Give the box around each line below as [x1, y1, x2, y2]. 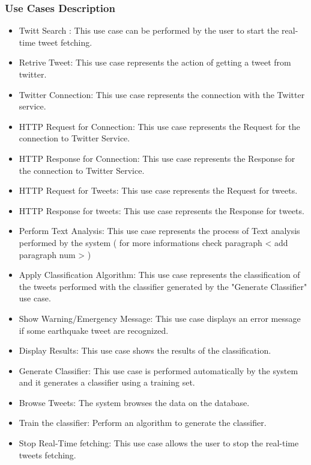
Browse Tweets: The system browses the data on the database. [19, 396, 250, 408]
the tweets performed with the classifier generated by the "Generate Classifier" [19, 280, 307, 292]
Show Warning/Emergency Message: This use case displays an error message [19, 312, 301, 324]
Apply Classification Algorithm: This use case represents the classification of [19, 268, 300, 281]
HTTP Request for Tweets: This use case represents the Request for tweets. [19, 184, 298, 197]
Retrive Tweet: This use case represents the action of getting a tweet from [19, 56, 291, 69]
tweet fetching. [38, 35, 92, 48]
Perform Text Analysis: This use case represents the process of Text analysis [19, 224, 300, 237]
